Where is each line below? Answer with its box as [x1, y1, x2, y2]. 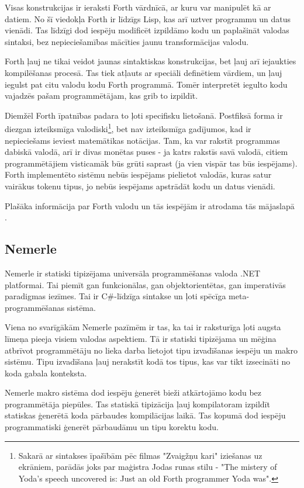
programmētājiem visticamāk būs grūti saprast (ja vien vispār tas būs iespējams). [5, 157, 298, 169]
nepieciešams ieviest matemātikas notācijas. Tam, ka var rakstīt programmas [5, 134, 280, 146]
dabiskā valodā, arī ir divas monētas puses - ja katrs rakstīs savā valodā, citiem [5, 146, 288, 158]
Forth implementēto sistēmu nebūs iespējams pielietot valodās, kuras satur [5, 168, 272, 181]
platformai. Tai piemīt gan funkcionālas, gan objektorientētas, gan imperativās [5, 278, 286, 290]
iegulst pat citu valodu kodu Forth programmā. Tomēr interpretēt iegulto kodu [5, 78, 288, 90]
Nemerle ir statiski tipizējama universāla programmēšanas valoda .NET [5, 267, 261, 279]
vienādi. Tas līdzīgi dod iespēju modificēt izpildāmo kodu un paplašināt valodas [5, 24, 289, 36]
